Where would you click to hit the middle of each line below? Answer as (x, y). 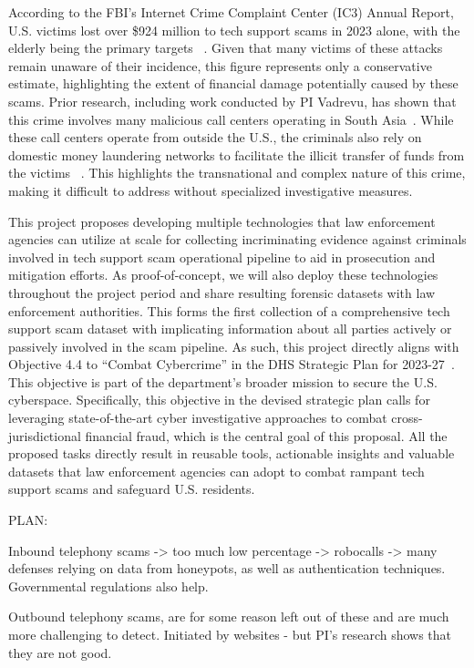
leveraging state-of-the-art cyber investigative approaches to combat (198, 418)
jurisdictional (45, 435)
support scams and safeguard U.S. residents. (132, 489)
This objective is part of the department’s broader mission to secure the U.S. (223, 381)
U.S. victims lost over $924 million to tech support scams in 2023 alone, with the (234, 30)
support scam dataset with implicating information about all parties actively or (230, 329)
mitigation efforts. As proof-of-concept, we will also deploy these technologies (223, 275)
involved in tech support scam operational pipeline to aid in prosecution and (222, 257)
